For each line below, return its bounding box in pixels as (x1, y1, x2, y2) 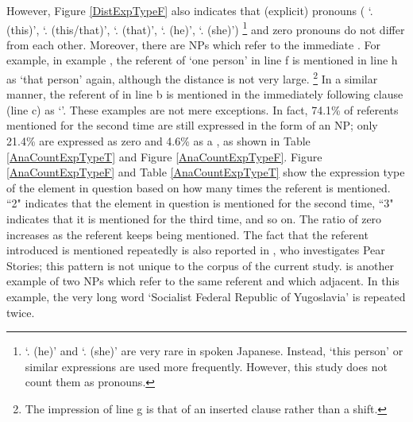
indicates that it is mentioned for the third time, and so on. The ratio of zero (6, 211, 382, 227)
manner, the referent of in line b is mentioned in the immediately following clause (6, 86, 403, 103)
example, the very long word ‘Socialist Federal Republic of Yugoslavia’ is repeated (6, 288, 406, 304)
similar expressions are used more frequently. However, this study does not (25, 358, 388, 374)
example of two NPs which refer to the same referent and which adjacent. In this (6, 273, 399, 289)
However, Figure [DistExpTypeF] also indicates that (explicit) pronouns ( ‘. (6, 2, 373, 18)
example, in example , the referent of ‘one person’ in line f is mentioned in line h (6, 52, 398, 68)
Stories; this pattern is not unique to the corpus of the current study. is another (6, 257, 395, 273)
